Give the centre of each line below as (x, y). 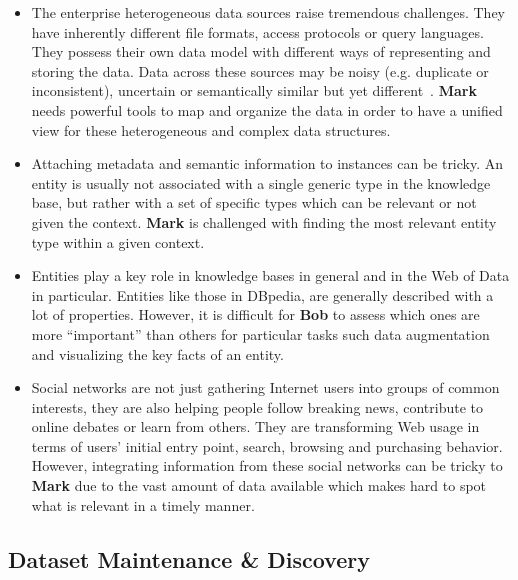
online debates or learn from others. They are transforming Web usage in (255, 426)
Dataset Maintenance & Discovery (189, 558)
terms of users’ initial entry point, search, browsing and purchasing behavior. (267, 445)
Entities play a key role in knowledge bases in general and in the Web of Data (270, 275)
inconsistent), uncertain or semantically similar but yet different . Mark (254, 90)
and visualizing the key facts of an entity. (157, 353)
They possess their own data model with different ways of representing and (261, 51)
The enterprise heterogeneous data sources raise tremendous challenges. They (268, 12)
